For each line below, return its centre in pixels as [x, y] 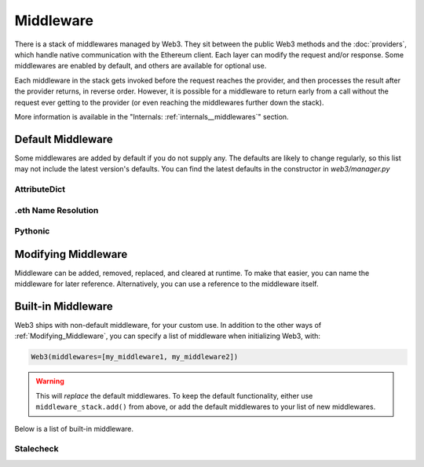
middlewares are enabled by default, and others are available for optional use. [141, 66]
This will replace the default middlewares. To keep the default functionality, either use [174, 395]
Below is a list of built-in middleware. [74, 428]
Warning [50, 381]
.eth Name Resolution [57, 210]
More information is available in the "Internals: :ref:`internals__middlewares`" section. [152, 116]
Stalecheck [37, 449]
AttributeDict [40, 189]
